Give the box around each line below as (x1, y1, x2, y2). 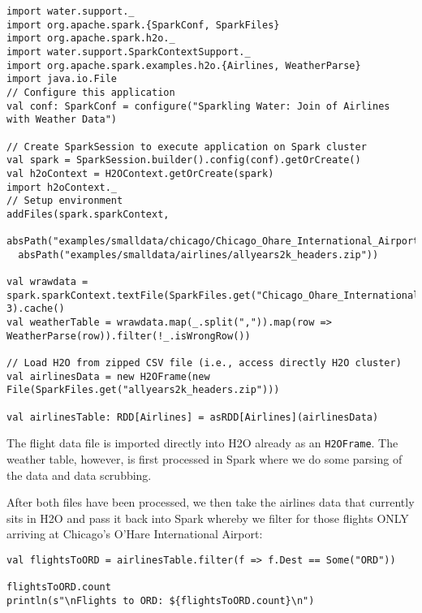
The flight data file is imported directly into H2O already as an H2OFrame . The (6, 434, 398, 451)
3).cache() (6, 303, 65, 315)
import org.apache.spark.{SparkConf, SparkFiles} (6, 19, 280, 31)
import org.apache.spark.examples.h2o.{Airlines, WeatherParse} (6, 59, 361, 71)
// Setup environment (6, 195, 123, 207)
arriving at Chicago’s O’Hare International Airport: (6, 525, 263, 542)
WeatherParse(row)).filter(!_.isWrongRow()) (6, 330, 251, 342)
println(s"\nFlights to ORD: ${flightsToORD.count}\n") (6, 594, 315, 607)
